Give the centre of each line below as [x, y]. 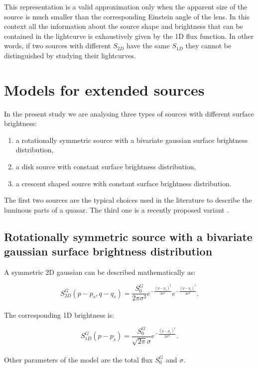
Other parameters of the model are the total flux [78, 359]
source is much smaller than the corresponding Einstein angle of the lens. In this [127, 16]
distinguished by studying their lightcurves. [70, 55]
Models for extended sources [104, 89]
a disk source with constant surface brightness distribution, [106, 167]
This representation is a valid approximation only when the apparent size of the [126, 6]
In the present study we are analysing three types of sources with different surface [129, 113]
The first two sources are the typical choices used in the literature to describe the [128, 200]
